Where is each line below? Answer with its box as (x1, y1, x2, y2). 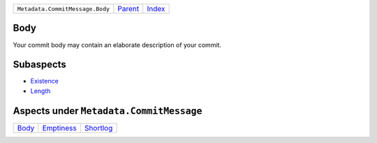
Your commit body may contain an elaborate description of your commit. (13, 40, 222, 49)
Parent (117, 4, 140, 13)
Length (30, 87, 51, 95)
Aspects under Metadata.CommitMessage (13, 105, 202, 117)
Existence (30, 77, 59, 85)
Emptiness (42, 123, 77, 133)
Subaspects (13, 59, 66, 71)
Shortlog (84, 123, 113, 133)
